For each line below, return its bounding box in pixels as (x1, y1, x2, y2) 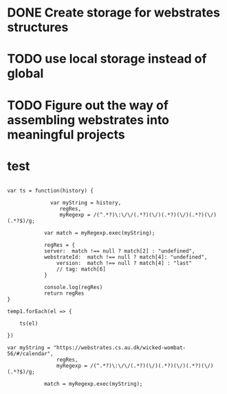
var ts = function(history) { (7, 187, 94, 194)
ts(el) (19, 319, 39, 327)
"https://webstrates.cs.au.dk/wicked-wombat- (53, 344, 186, 351)
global (7, 66, 44, 81)
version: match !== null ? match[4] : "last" (56, 259, 193, 266)
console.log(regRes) (43, 284, 103, 290)
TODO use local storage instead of (7, 51, 207, 67)
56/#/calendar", (7, 350, 54, 357)
